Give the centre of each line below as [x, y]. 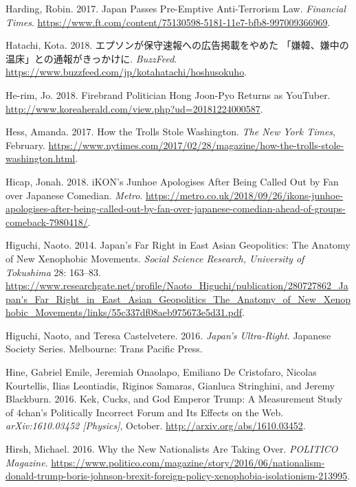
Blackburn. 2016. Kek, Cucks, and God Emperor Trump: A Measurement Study [174, 399]
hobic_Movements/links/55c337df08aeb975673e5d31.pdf [124, 312]
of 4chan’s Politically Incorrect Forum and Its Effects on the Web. [145, 412]
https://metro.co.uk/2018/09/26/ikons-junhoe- [244, 195]
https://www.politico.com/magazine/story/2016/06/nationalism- [188, 462]
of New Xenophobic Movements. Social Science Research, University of [155, 258]
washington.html [41, 158]
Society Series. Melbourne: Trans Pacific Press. [104, 349]
